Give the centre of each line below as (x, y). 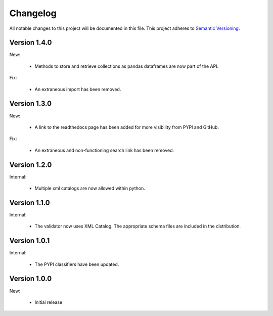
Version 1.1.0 (30, 202)
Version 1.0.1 (30, 241)
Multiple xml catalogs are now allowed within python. (90, 188)
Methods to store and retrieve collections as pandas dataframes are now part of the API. (127, 66)
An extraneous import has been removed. (78, 89)
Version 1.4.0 (31, 43)
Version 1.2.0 (31, 165)
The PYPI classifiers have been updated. (77, 264)
